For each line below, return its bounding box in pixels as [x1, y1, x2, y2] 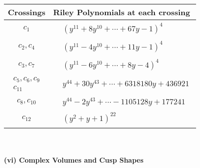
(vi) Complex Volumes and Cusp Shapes [4, 155, 144, 165]
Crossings [8, 6, 46, 18]
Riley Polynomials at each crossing [53, 6, 190, 18]
